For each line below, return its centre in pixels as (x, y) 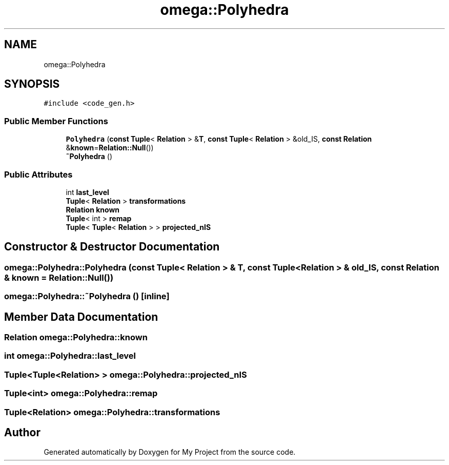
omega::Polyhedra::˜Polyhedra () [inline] (87, 296)
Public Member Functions (56, 121)
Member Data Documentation (81, 317)
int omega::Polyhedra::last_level (70, 356)
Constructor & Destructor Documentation (112, 247)
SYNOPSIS (32, 84)
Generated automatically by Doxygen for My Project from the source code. (170, 452)
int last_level (87, 192)
